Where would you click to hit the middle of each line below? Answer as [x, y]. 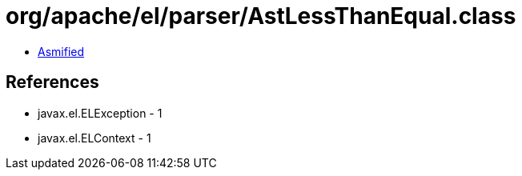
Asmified [61, 51]
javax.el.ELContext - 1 [94, 138]
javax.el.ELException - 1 [100, 113]
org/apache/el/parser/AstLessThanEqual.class [261, 16]
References [52, 82]
